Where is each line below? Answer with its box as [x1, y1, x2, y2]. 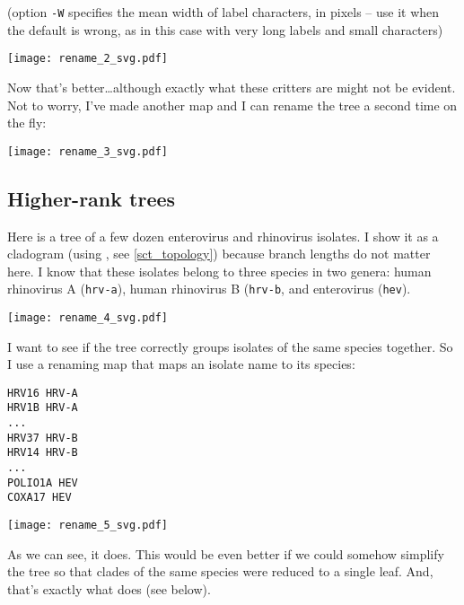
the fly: [7, 113, 47, 132]
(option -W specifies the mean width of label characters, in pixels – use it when [7, 3, 440, 21]
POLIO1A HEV [7, 476, 78, 489]
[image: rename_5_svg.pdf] [7, 519, 168, 532]
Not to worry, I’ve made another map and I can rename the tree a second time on [7, 95, 458, 114]
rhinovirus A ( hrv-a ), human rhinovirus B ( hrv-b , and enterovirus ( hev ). [7, 279, 411, 298]
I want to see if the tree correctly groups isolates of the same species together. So [7, 337, 453, 355]
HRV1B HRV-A [7, 401, 78, 415]
